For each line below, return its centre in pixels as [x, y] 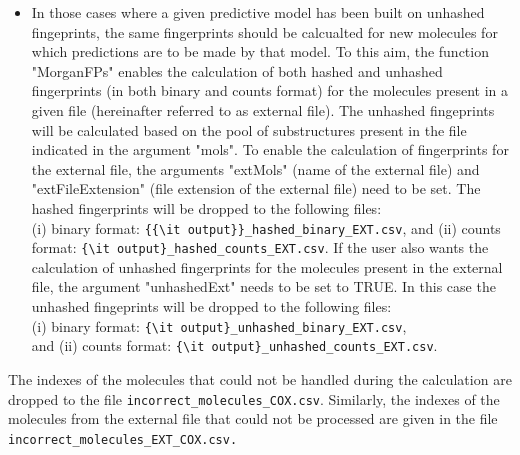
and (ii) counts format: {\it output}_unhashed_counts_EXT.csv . [234, 345]
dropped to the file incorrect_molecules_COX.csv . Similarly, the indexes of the [254, 398]
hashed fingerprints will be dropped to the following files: [206, 207]
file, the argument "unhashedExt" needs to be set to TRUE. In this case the [263, 286]
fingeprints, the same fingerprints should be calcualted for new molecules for [264, 31]
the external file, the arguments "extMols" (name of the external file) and [255, 168]
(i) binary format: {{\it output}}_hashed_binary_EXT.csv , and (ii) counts [266, 227]
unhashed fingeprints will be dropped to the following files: [211, 306]
